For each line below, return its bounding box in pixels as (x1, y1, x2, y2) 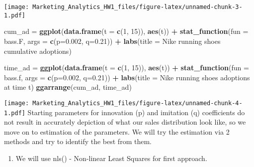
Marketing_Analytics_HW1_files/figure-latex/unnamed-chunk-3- (32, 3, 243, 10)
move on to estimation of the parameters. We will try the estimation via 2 (4, 126, 230, 137)
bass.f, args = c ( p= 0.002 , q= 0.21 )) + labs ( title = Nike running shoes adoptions (4, 72, 250, 82)
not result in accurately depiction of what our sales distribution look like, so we (4, 117, 246, 127)
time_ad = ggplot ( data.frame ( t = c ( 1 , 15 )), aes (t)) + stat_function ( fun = (4, 62, 249, 73)
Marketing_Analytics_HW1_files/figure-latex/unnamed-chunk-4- (32, 99, 243, 107)
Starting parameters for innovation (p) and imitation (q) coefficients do (27, 107, 245, 117)
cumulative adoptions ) (4, 45, 72, 56)
